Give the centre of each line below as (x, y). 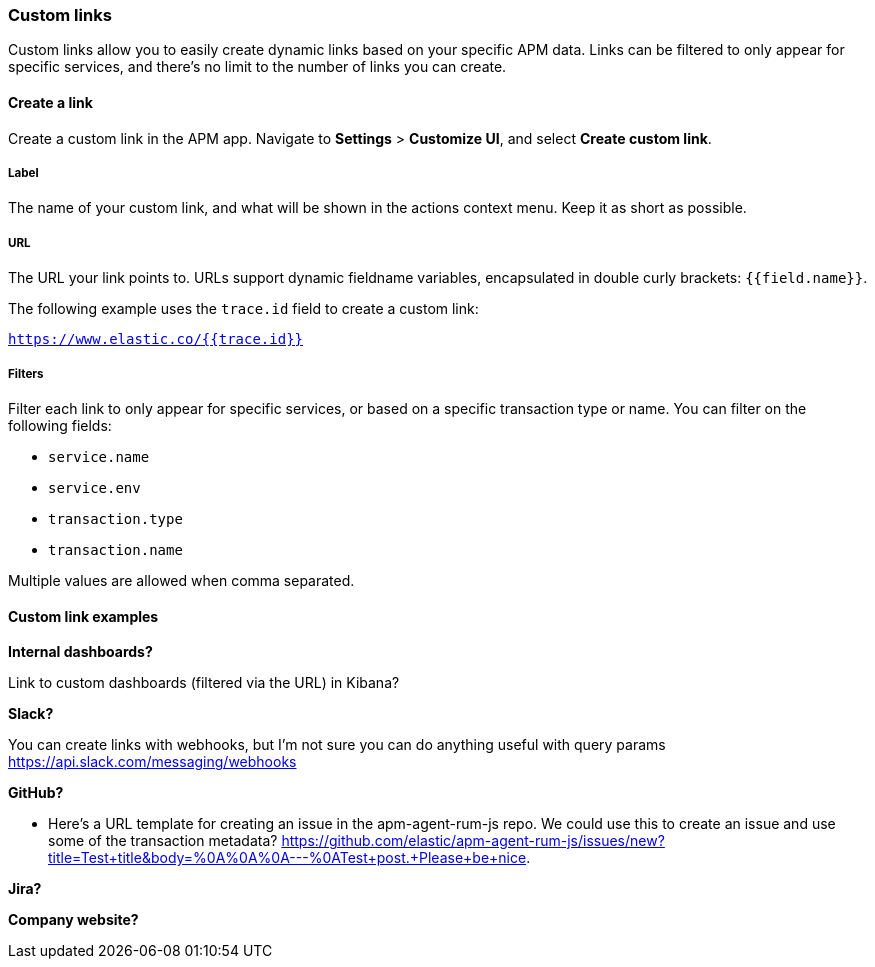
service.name (99, 456)
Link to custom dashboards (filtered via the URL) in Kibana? (204, 683)
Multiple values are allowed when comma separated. (181, 580)
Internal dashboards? (80, 652)
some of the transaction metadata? (163, 841)
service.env (94, 487)
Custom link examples (83, 616)
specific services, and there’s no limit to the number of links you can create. (257, 67)
